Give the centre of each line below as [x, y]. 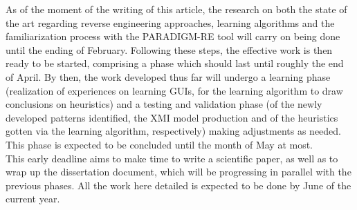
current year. [33, 199]
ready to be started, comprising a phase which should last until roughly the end [175, 63]
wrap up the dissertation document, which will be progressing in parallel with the [178, 172]
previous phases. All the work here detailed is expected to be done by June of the [178, 185]
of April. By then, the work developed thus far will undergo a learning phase [168, 76]
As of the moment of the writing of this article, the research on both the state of [176, 9]
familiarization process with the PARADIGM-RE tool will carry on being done [173, 36]
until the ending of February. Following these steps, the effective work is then [169, 49]
